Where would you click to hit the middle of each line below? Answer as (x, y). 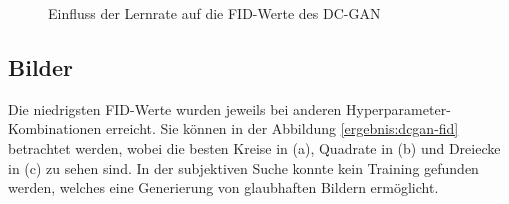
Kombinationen (55, 128)
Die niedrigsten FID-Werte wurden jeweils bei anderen (175, 108)
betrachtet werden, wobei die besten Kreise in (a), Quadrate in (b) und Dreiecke (254, 147)
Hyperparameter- (398, 108)
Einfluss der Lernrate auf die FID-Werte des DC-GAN (214, 13)
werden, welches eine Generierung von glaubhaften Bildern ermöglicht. (223, 187)
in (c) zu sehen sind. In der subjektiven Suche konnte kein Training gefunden (243, 167)
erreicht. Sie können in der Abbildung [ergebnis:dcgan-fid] (282, 128)
